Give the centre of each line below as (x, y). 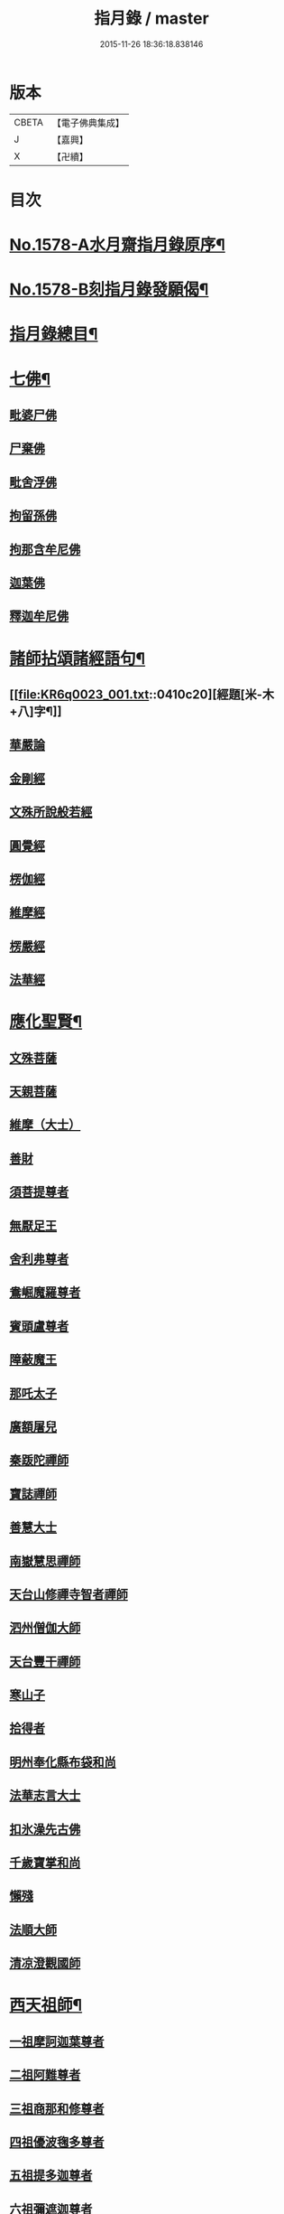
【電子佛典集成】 (88, 123)
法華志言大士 (45, 1795)
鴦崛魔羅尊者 (45, 1293)
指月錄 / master (151, 19)
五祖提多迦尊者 (51, 2176)
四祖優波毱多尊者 (57, 2142)
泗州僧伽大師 (45, 1628)
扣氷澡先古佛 (45, 1829)
